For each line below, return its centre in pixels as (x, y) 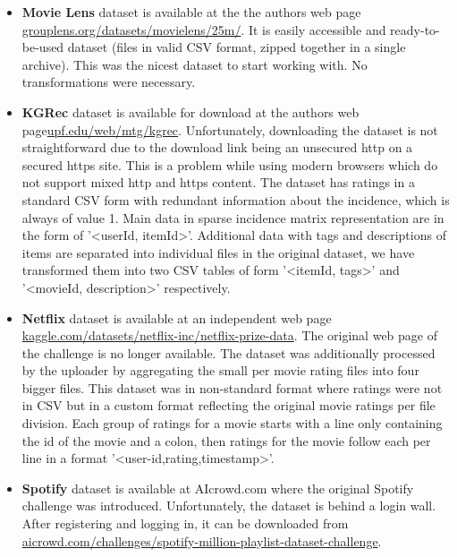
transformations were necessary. (109, 82)
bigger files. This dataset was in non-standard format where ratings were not (232, 387)
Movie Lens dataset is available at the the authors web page (191, 12)
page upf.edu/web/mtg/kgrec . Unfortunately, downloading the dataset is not (230, 129)
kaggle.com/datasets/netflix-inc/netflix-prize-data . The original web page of (229, 335)
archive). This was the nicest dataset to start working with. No (195, 64)
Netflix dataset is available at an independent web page (177, 317)
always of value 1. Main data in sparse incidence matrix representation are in (233, 217)
